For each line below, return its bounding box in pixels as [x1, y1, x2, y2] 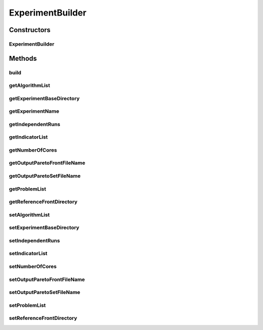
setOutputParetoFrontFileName [9, 276, 85, 283]
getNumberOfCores [9, 146, 57, 153]
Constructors [9, 26, 51, 34]
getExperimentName [9, 108, 59, 115]
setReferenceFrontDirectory [9, 315, 77, 322]
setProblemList [9, 302, 46, 309]
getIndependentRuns [9, 121, 60, 127]
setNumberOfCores [9, 263, 57, 270]
